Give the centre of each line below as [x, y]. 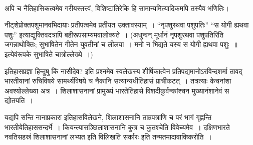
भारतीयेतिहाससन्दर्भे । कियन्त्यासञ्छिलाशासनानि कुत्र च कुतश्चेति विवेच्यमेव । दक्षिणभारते [117, 127]
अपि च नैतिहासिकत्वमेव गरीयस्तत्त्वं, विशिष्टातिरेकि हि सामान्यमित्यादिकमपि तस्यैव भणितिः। [117, 8]
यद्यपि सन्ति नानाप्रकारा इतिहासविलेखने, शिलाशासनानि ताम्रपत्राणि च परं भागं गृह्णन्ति [108, 117]
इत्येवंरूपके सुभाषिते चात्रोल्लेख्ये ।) [49, 54]
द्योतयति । [19, 100]
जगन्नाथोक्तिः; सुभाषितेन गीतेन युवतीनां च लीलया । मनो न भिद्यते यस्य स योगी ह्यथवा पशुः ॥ [121, 44]
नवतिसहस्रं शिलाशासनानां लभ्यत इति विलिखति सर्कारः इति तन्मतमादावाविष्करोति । [108, 137]
